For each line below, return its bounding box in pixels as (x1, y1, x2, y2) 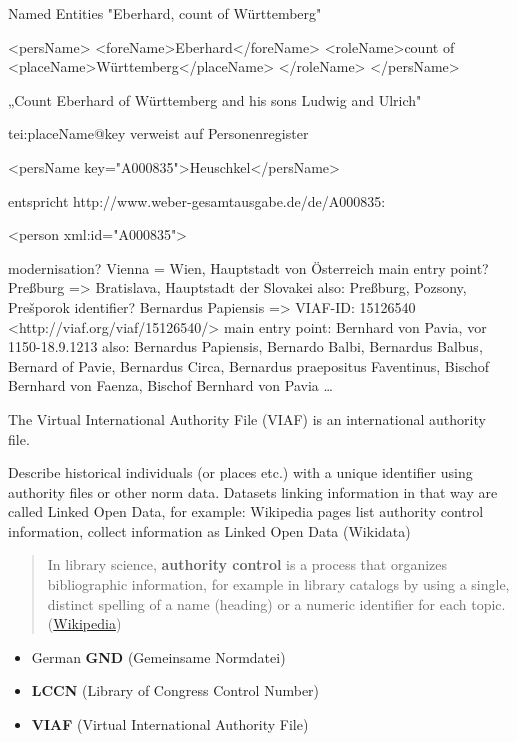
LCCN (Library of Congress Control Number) (31, 680, 320, 701)
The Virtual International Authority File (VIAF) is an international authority (8, 408, 486, 429)
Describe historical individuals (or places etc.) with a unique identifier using (8, 462, 473, 483)
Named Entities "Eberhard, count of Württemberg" (8, 3, 322, 23)
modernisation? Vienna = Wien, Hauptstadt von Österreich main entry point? (8, 257, 489, 278)
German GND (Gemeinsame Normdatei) (31, 646, 286, 667)
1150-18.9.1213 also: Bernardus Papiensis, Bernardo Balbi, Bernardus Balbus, (8, 336, 483, 357)
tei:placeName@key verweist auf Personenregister (8, 123, 309, 144)
